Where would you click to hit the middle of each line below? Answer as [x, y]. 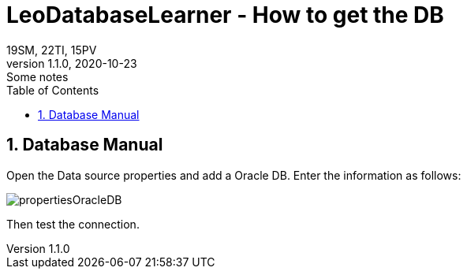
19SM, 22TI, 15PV [52, 50]
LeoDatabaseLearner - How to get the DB [225, 15]
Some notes [37, 76]
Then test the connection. [73, 224]
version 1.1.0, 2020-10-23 [72, 63]
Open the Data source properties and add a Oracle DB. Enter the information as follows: [234, 175]
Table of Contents [53, 90]
